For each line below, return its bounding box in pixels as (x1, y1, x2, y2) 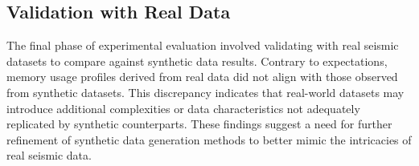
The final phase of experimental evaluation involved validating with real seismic (6, 37, 399, 54)
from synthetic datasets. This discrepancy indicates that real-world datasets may (6, 83, 405, 100)
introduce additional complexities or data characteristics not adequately (6, 99, 360, 116)
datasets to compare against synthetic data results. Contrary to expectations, (6, 52, 388, 69)
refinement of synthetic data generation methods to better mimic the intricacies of (6, 131, 412, 148)
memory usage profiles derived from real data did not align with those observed (6, 68, 398, 85)
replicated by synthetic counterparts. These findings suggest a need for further (6, 115, 392, 132)
